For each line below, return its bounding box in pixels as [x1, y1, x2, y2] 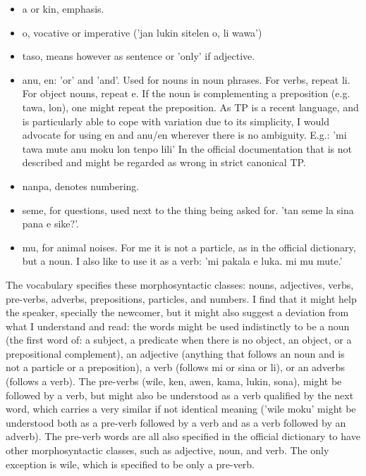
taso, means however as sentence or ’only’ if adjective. [22, 49, 255, 63]
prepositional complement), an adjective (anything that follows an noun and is [6, 346, 345, 361]
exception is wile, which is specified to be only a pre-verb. [6, 456, 255, 471]
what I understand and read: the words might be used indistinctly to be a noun [6, 318, 350, 333]
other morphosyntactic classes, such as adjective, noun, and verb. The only [6, 443, 329, 458]
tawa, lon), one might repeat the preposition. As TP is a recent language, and [22, 99, 359, 114]
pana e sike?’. [22, 216, 79, 231]
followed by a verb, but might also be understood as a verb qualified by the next [6, 387, 354, 402]
